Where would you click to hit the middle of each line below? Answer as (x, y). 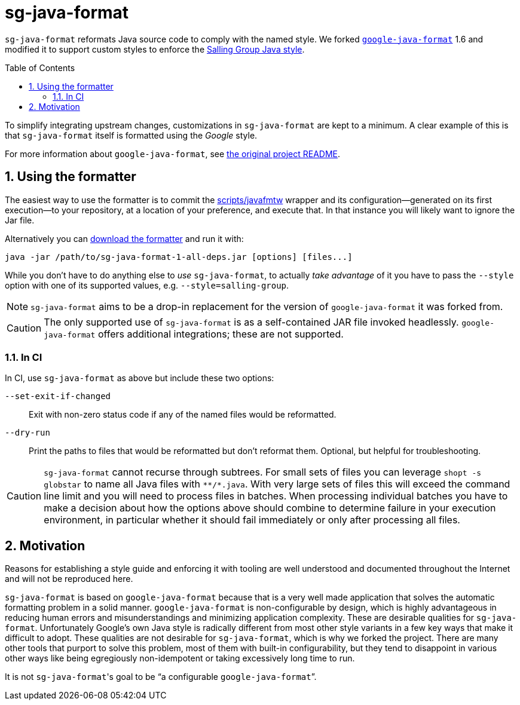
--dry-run (27, 433)
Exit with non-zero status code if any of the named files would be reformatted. (183, 415)
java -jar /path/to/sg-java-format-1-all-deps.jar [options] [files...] (179, 257)
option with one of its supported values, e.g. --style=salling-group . (147, 285)
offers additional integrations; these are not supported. (221, 334)
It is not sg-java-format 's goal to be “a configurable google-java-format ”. (161, 677)
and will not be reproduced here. (69, 579)
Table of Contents (40, 68)
